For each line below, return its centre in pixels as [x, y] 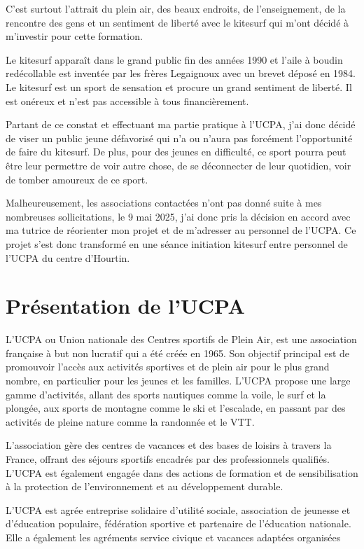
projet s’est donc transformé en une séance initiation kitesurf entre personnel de [177, 243]
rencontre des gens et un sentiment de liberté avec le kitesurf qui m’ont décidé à [177, 22]
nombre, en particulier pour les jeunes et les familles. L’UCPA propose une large [178, 380]
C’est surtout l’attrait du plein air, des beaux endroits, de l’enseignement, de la [176, 8]
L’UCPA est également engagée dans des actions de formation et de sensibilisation [182, 472]
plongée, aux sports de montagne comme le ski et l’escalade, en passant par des [176, 408]
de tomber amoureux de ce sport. [77, 179]
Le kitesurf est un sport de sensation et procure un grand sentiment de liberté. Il [179, 86]
